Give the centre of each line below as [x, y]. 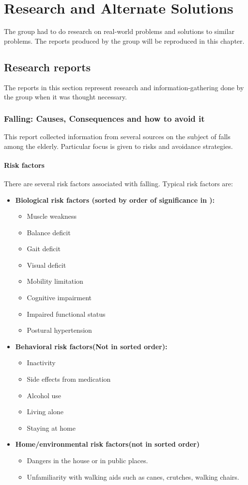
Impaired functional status [66, 314]
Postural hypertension [59, 330]
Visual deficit [46, 265]
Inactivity [41, 363]
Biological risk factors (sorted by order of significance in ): [115, 200]
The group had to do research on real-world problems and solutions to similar [119, 31]
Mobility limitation [55, 281]
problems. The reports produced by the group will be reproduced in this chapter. [124, 40]
